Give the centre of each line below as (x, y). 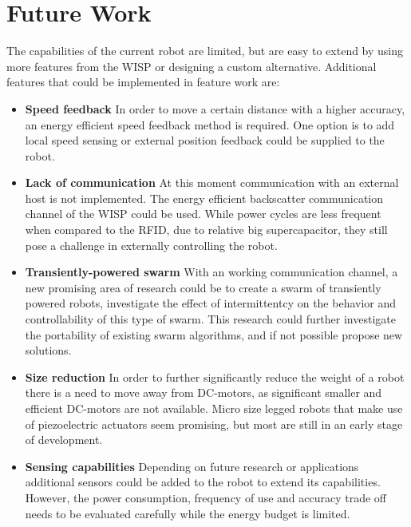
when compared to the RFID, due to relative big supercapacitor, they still (206, 230)
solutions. (48, 350)
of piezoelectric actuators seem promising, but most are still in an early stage (214, 424)
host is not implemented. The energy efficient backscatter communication (204, 198)
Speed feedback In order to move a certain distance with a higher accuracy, (215, 108)
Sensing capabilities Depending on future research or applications (192, 466)
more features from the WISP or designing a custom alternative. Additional (192, 66)
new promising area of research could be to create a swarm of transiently (203, 287)
